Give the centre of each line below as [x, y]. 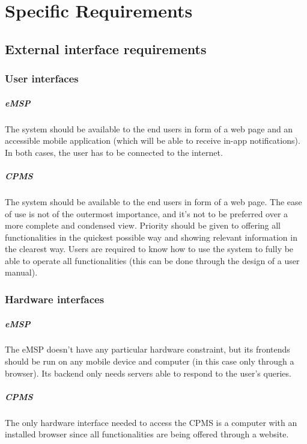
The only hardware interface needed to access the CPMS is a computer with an [151, 422]
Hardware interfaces [55, 299]
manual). [21, 272]
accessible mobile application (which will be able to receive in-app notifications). [153, 140]
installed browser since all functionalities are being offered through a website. [147, 434]
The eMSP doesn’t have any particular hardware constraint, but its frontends [147, 349]
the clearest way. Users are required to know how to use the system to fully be [149, 249]
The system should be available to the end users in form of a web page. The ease [153, 201]
